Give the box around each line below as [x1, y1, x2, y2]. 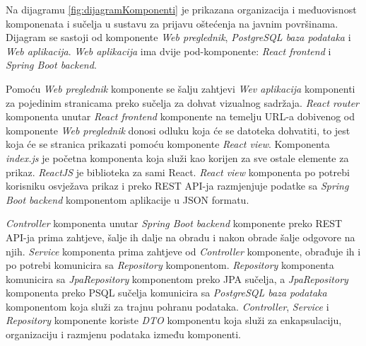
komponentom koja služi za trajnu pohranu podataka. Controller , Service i [6, 299, 329, 313]
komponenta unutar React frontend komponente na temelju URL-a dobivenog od [6, 109, 355, 124]
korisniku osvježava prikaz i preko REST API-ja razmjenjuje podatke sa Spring [6, 178, 349, 193]
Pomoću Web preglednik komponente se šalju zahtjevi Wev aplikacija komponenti [6, 81, 355, 96]
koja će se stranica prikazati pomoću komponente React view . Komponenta [6, 137, 330, 151]
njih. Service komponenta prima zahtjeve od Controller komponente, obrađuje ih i [6, 243, 361, 258]
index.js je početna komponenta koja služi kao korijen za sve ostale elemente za [6, 150, 349, 165]
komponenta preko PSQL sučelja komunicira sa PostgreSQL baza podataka [6, 285, 327, 300]
